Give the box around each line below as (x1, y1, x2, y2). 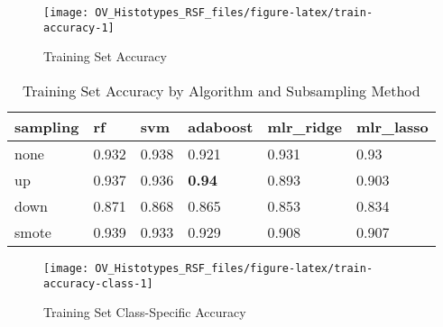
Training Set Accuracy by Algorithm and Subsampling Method (22, 79, 420, 101)
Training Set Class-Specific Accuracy (43, 303, 246, 322)
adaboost (188, 115, 254, 137)
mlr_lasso (355, 115, 429, 137)
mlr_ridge (267, 115, 342, 137)
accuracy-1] (43, 21, 115, 34)
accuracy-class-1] (43, 277, 153, 290)
